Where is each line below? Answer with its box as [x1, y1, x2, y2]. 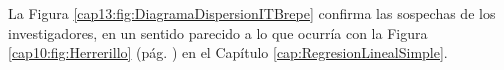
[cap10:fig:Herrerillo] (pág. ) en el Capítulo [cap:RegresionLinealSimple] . [8, 42, 448, 63]
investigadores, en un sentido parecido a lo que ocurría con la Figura [8, 22, 428, 43]
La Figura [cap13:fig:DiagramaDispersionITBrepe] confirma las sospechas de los [8, 3, 496, 23]
